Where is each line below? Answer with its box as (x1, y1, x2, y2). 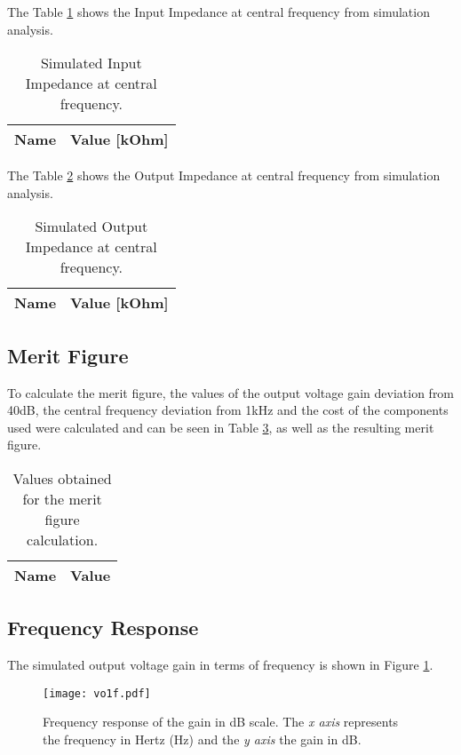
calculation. (27, 528, 99, 550)
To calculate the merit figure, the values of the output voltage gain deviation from (7, 383, 455, 401)
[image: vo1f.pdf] (43, 687, 151, 700)
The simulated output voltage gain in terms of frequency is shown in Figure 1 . (7, 656, 433, 674)
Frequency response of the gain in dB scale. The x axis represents (43, 712, 399, 731)
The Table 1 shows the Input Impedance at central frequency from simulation (7, 3, 430, 20)
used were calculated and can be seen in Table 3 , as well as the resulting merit (7, 417, 434, 436)
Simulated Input (40, 52, 142, 74)
